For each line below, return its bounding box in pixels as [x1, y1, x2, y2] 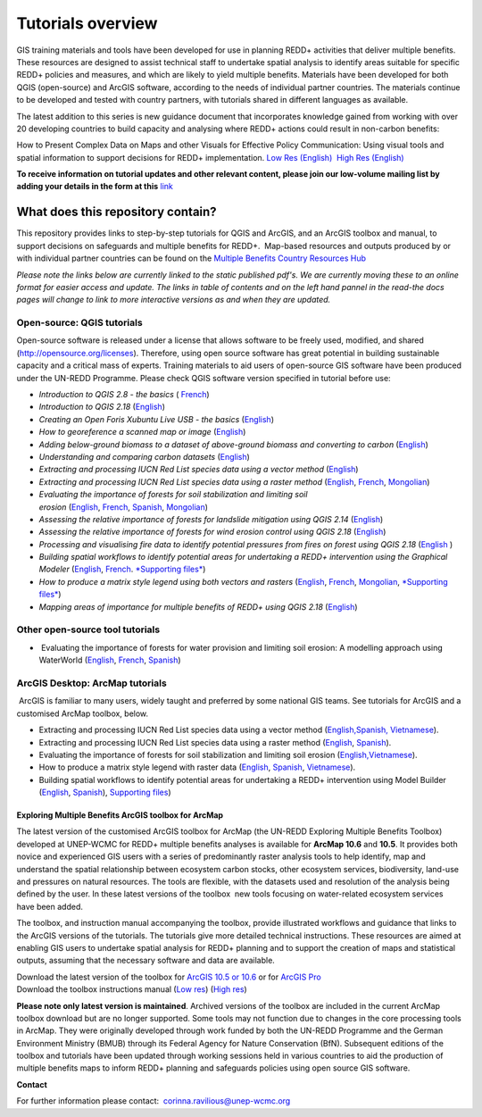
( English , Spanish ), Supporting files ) [38, 787, 171, 798]
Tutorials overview [16, 13, 158, 33]
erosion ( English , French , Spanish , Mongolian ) [38, 501, 209, 513]
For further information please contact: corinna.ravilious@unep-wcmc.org [16, 1096, 291, 1106]
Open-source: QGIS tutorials [16, 317, 143, 329]
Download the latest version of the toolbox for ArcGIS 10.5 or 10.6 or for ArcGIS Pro [16, 971, 321, 982]
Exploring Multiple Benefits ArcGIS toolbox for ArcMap [16, 810, 223, 821]
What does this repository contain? [16, 204, 218, 220]
